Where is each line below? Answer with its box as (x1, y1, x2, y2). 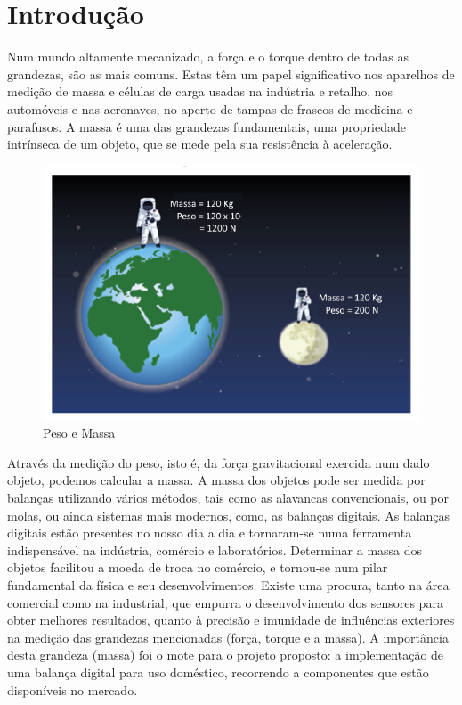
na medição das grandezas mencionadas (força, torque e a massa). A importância (7, 627, 449, 646)
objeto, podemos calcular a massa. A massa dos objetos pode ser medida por (7, 471, 426, 489)
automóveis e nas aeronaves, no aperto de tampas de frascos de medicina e (7, 99, 413, 118)
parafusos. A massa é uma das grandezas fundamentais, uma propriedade (7, 117, 406, 135)
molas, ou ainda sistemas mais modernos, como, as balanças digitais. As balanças (7, 505, 450, 524)
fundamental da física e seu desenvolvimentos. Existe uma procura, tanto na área (7, 576, 450, 594)
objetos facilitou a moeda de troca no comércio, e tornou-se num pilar (7, 558, 388, 577)
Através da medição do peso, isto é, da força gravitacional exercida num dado (7, 453, 430, 471)
